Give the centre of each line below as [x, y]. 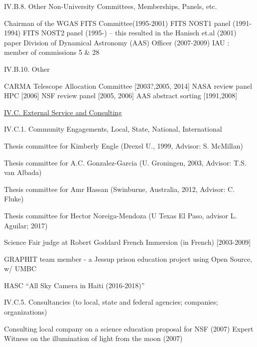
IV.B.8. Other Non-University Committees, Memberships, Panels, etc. [111, 6]
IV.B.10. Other [27, 69]
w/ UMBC [20, 268]
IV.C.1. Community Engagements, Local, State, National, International [113, 129]
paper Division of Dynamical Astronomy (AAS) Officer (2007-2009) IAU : [117, 42]
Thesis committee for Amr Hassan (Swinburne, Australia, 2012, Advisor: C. [120, 189]
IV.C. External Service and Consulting [63, 112]
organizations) [26, 312]
